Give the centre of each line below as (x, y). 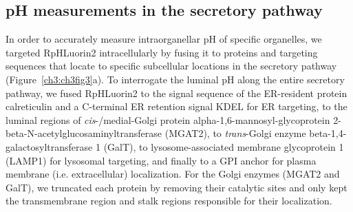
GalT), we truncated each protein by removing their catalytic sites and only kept (176, 187)
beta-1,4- (328, 133)
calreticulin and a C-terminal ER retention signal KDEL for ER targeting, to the (176, 106)
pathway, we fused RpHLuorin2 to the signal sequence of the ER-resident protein (176, 93)
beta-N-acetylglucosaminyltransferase (84, 133)
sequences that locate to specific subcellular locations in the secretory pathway (171, 66)
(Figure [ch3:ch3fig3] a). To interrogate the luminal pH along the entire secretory (175, 79)
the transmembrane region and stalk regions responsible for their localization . (169, 201)
